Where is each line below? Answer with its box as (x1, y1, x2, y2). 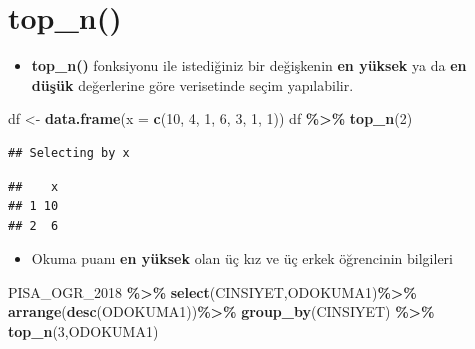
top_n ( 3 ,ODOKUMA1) (8, 321, 159, 342)
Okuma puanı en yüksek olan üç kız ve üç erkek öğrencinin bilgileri (31, 248, 453, 269)
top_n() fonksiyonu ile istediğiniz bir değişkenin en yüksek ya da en (31, 55, 467, 76)
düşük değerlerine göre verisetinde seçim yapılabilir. (31, 74, 354, 95)
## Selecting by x (8, 145, 130, 160)
